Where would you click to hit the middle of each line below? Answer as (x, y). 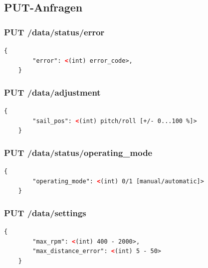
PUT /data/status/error (54, 32)
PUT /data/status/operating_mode (78, 152)
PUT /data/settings (45, 212)
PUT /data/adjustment (52, 92)
